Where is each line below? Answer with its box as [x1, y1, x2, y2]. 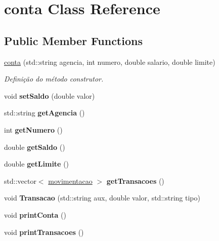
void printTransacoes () [4, 226, 84, 237]
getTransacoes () [106, 175, 164, 186]
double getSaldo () [4, 141, 65, 152]
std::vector [4, 175, 36, 186]
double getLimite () [4, 158, 69, 169]
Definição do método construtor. [4, 73, 104, 84]
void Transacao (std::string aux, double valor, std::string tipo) [4, 192, 200, 203]
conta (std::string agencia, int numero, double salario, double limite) [4, 56, 215, 67]
